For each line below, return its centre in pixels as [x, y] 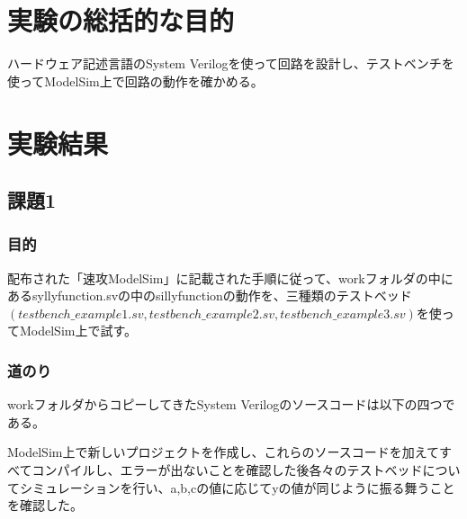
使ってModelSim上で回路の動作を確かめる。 [135, 81]
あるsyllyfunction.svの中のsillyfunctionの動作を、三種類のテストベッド [210, 295]
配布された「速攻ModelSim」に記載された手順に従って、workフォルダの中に [230, 277]
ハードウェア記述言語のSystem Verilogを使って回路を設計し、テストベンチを [231, 63]
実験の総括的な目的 [121, 20]
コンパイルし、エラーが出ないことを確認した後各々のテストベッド [227, 470]
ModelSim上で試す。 [78, 331]
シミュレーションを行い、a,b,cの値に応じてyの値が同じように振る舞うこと [237, 487]
